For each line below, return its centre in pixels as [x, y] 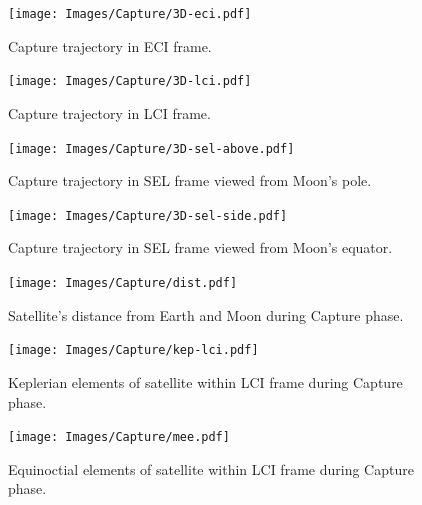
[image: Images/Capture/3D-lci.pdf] [130, 81]
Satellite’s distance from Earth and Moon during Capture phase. [206, 314]
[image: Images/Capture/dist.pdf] [123, 283]
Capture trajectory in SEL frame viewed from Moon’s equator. [200, 247]
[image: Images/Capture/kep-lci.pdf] [133, 350]
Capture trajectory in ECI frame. [110, 45]
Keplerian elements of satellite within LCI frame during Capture [205, 381]
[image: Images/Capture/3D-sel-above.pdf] [151, 148]
